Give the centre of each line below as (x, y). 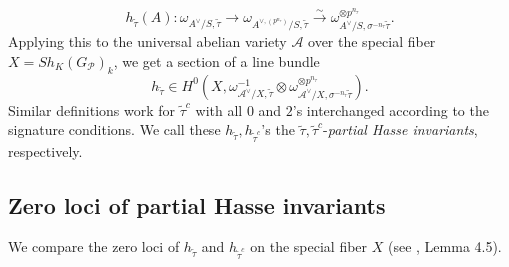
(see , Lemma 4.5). (444, 246)
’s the (278, 129)
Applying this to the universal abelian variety (147, 41)
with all (219, 109)
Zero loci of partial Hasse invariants (197, 204)
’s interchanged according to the (390, 109)
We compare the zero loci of (94, 246)
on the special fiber (309, 246)
